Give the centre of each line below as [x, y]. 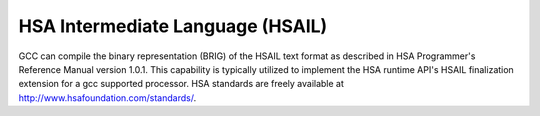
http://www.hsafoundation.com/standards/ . [107, 97]
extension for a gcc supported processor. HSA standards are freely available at [181, 84]
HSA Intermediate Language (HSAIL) [173, 26]
